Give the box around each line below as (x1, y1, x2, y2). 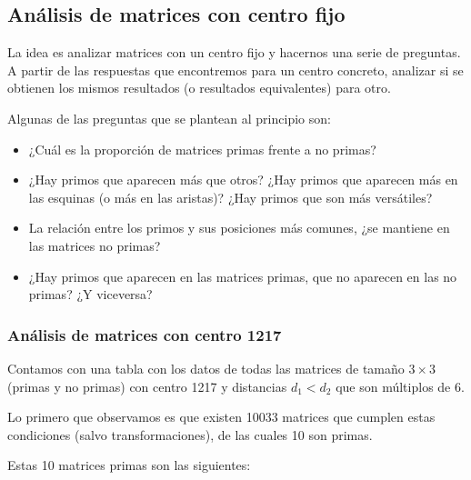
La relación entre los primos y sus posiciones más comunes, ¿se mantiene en (28, 218, 450, 237)
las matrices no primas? (28, 235, 161, 255)
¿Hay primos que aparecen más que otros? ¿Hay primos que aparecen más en (28, 170, 458, 189)
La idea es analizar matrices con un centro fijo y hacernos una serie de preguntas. (7, 43, 461, 62)
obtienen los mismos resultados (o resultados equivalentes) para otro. (7, 78, 391, 97)
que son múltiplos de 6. (336, 376, 465, 395)
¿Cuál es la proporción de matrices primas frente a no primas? (28, 139, 376, 158)
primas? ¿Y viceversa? (28, 285, 153, 304)
